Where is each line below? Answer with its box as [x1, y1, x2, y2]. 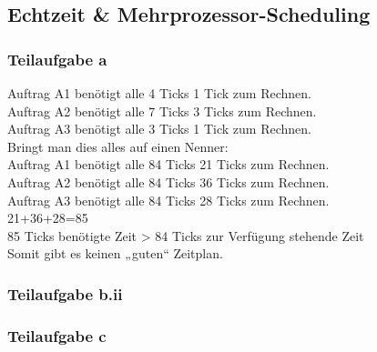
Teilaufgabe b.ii [7, 282, 123, 305]
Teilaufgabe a [7, 47, 107, 70]
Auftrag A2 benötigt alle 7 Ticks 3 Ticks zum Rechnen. [7, 101, 317, 120]
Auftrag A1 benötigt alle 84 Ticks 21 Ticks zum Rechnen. [7, 155, 330, 174]
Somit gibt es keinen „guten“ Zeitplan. [7, 244, 223, 263]
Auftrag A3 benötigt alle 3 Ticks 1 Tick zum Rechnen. [7, 119, 311, 138]
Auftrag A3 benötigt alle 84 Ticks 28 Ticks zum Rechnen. [7, 190, 330, 209]
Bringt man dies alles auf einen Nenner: [7, 136, 229, 156]
